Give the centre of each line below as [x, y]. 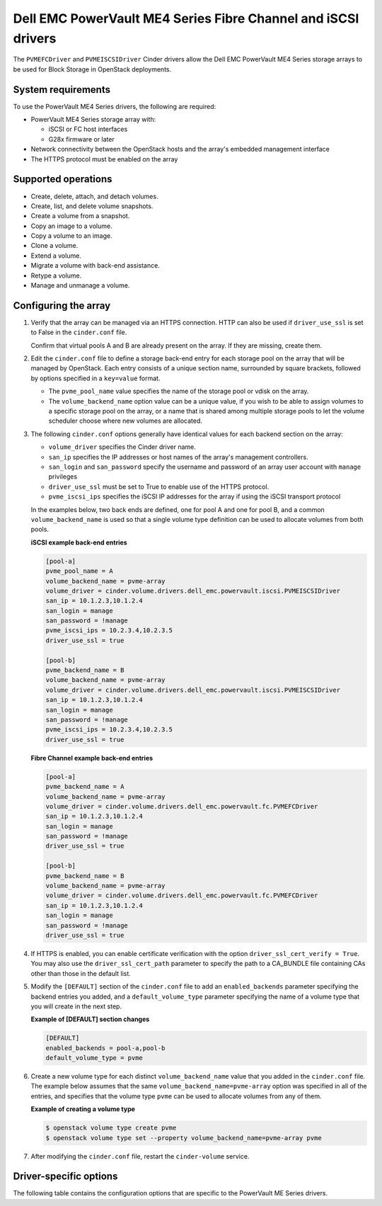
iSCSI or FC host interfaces [88, 129]
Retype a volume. [56, 275]
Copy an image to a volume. [71, 226]
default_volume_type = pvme [94, 1058]
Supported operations [63, 180]
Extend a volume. [56, 256]
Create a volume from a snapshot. [80, 216]
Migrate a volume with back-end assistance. [95, 266]
